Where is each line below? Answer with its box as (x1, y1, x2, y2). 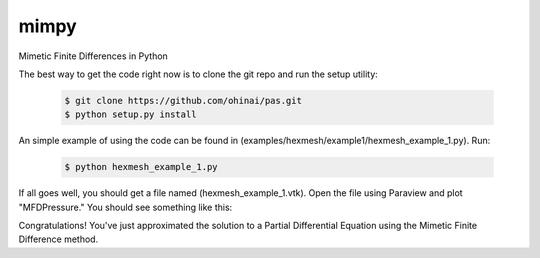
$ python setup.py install (64, 109, 197, 120)
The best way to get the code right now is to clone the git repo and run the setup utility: (18, 68, 379, 80)
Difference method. (18, 233, 99, 245)
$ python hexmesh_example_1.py (64, 161, 219, 173)
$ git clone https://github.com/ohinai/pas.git (64, 95, 302, 106)
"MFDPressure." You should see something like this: (18, 201, 233, 213)
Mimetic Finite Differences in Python (18, 50, 169, 62)
